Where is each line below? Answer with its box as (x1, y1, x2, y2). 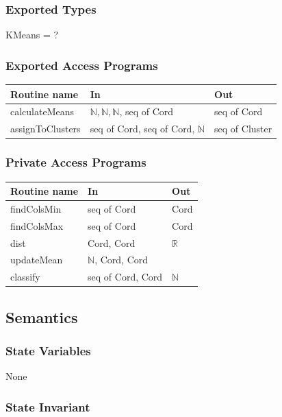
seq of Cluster (214, 121, 272, 136)
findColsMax (10, 218, 64, 233)
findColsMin (10, 201, 62, 215)
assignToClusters (10, 121, 81, 136)
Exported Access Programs (5, 56, 158, 73)
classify (10, 270, 40, 284)
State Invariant (5, 398, 90, 415)
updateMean (10, 252, 63, 267)
